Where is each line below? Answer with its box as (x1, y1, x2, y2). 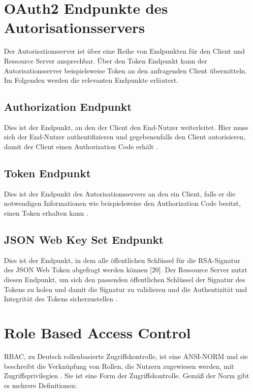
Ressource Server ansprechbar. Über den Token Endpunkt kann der (4, 55, 207, 65)
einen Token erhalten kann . (4, 208, 89, 218)
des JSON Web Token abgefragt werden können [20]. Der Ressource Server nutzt (4, 264, 248, 275)
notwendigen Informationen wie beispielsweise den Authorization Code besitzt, (4, 198, 241, 208)
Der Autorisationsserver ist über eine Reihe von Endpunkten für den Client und (4, 46, 245, 56)
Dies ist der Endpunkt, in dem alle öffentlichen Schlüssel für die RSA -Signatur (4, 255, 241, 265)
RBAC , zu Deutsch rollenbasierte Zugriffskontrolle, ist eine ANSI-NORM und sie (4, 351, 248, 361)
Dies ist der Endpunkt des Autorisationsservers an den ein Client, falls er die (4, 188, 236, 198)
